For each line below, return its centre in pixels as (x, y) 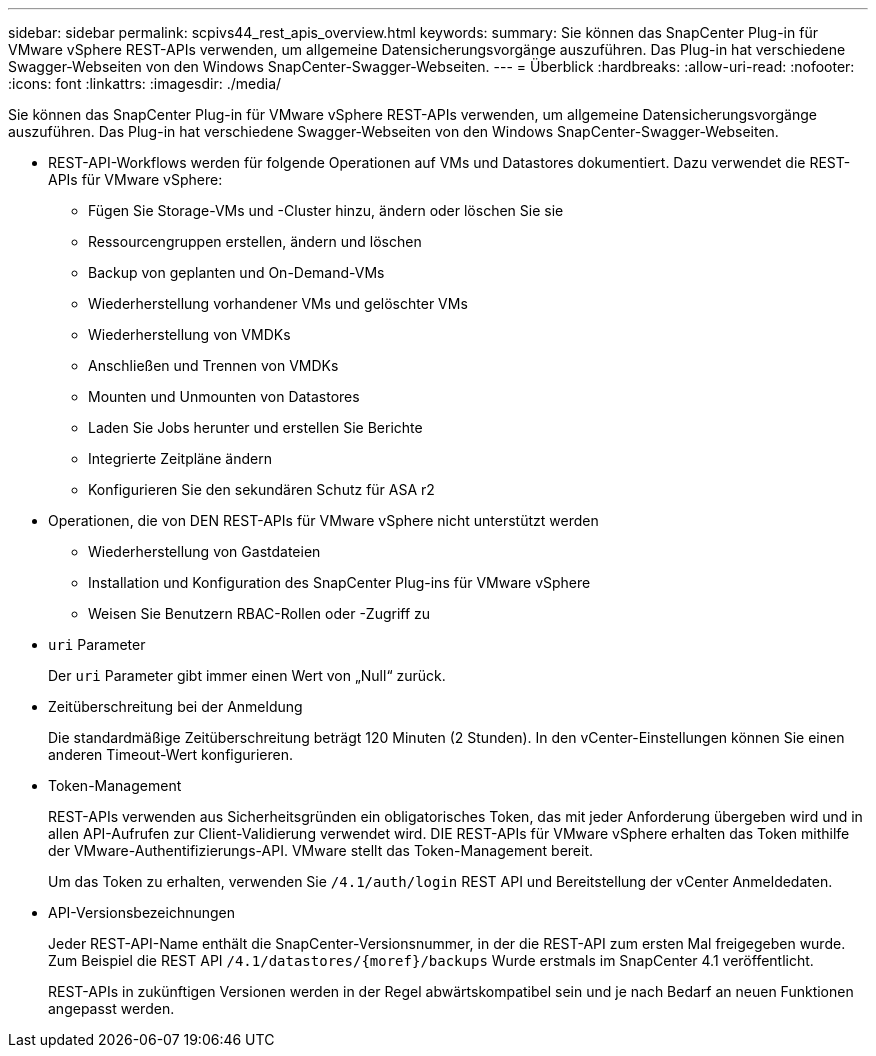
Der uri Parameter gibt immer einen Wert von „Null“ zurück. (247, 675)
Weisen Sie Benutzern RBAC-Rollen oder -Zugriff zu (259, 613)
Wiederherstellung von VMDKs (189, 334)
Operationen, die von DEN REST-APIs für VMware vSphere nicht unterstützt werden (323, 520)
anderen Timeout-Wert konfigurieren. (171, 754)
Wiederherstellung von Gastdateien (204, 551)
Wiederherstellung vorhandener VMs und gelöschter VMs (278, 303)
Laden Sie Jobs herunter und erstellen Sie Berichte (255, 427)
